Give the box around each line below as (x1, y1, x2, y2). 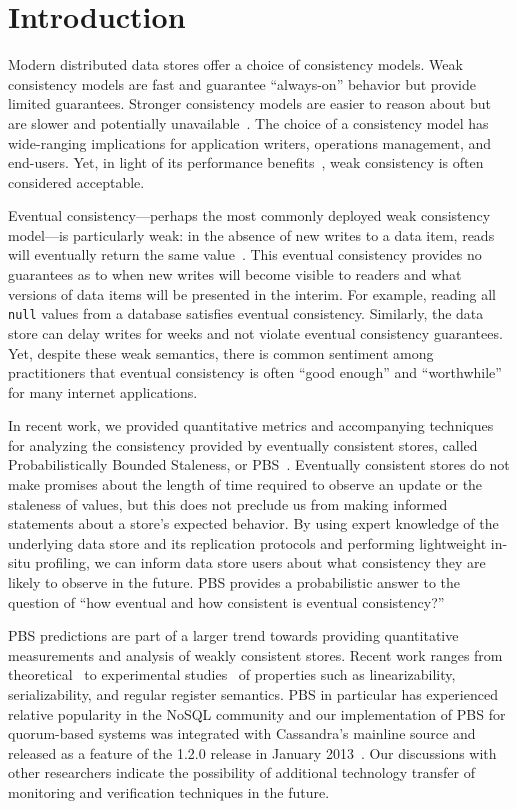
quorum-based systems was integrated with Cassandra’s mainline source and (8, 723, 476, 744)
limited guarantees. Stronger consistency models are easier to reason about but (8, 93, 491, 114)
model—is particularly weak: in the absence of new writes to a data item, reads (8, 224, 495, 245)
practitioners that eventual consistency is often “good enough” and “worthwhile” (8, 362, 502, 383)
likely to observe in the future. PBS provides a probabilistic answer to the (8, 572, 461, 593)
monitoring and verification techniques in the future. (8, 781, 330, 802)
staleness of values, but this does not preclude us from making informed (8, 493, 448, 514)
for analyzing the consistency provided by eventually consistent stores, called (8, 434, 478, 455)
